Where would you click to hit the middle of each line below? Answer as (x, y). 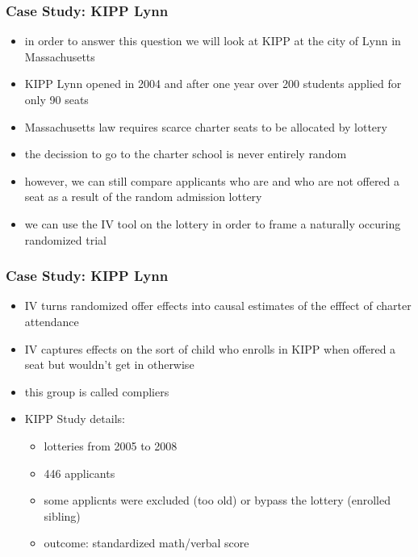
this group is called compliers (97, 391)
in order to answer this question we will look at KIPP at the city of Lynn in (213, 41)
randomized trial (66, 239)
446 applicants (79, 473)
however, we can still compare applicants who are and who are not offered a (212, 180)
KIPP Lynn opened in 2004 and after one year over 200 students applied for (213, 84)
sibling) (62, 515)
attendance (52, 321)
